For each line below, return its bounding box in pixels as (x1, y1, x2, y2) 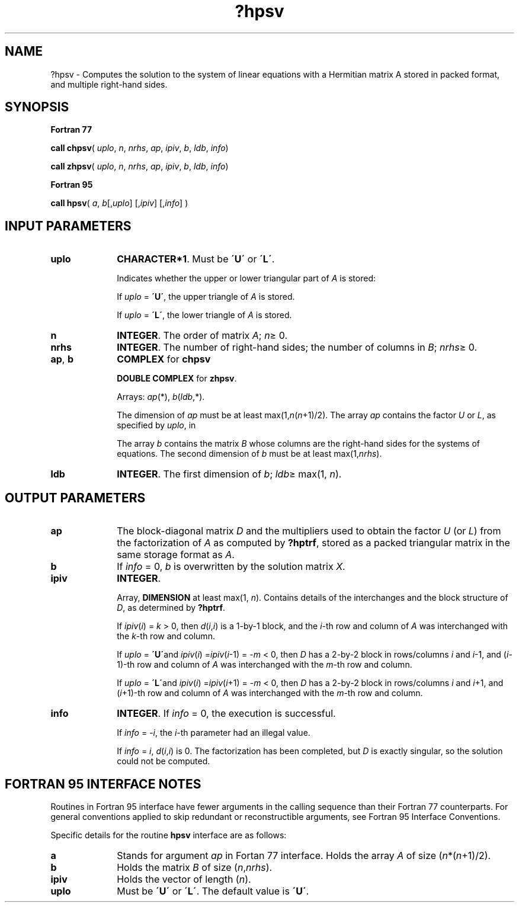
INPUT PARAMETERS (5, 218, 132, 233)
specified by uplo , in (117, 420, 196, 431)
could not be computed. (117, 756, 210, 767)
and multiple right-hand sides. (50, 79, 168, 89)
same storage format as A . (117, 549, 235, 561)
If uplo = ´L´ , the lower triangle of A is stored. (117, 310, 292, 321)
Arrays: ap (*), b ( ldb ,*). (117, 392, 205, 402)
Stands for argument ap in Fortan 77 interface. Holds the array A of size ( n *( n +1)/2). (117, 849, 491, 861)
